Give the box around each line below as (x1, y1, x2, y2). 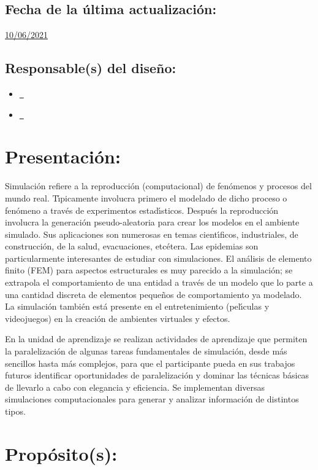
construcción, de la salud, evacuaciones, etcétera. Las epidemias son (5, 240, 259, 253)
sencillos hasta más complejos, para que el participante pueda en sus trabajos (5, 356, 295, 369)
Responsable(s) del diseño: (5, 58, 176, 77)
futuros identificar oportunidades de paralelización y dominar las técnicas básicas (5, 369, 309, 382)
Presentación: (5, 144, 121, 169)
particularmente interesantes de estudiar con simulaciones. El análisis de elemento (5, 251, 312, 264)
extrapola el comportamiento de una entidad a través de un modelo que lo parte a (5, 276, 313, 289)
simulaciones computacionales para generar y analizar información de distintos (5, 393, 299, 405)
